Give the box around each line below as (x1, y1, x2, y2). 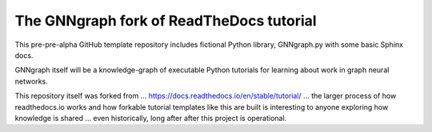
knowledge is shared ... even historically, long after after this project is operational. (14, 113, 287, 122)
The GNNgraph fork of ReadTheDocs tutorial (14, 12, 317, 29)
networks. (14, 76, 48, 86)
